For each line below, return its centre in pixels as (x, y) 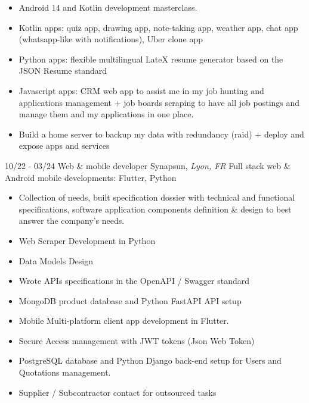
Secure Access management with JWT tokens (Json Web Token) (137, 340)
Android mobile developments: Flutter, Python (91, 177)
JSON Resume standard (63, 71)
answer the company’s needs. (72, 221)
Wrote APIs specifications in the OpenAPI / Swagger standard (134, 281)
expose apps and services (64, 146)
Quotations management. (65, 372)
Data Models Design (56, 260)
